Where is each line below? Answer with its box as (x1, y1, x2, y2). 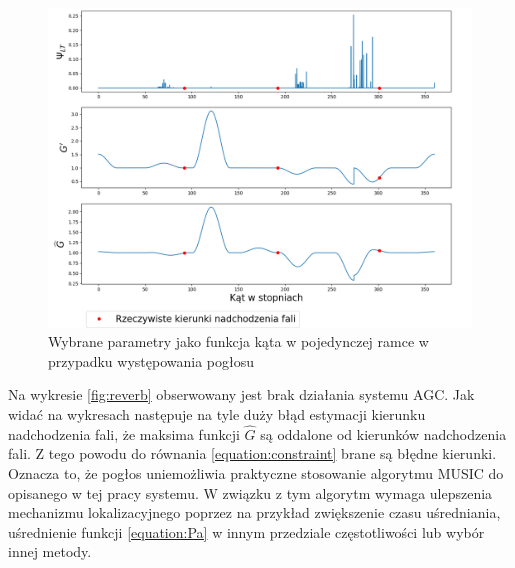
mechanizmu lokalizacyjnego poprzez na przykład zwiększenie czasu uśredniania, (8, 502, 501, 523)
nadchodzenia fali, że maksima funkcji (8, 423, 240, 444)
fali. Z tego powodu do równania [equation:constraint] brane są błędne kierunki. (8, 443, 497, 464)
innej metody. (8, 541, 92, 562)
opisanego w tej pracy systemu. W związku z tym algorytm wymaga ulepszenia (8, 482, 493, 503)
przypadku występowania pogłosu (48, 350, 254, 371)
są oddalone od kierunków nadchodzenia (260, 423, 507, 444)
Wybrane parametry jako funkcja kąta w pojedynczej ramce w (48, 331, 429, 352)
